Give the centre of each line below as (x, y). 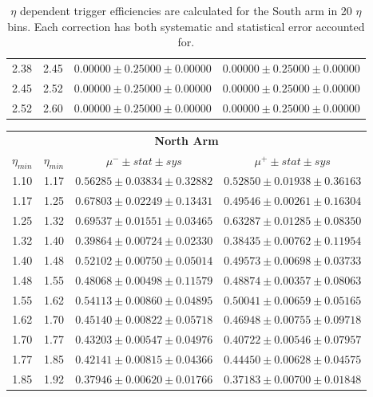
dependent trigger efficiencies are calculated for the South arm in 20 (186, 10)
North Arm (186, 140)
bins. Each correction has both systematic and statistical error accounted (186, 26)
